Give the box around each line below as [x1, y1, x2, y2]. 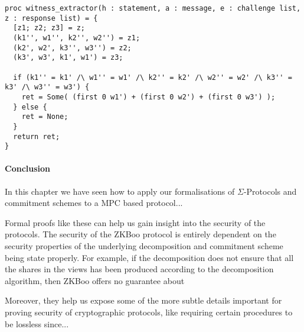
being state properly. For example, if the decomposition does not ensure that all [5, 251, 294, 263]
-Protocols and [243, 185, 297, 197]
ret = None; [21, 112, 68, 121]
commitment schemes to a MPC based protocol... [5, 196, 183, 209]
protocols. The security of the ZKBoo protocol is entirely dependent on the [5, 228, 276, 240]
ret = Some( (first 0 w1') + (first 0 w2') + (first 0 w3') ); [21, 92, 276, 101]
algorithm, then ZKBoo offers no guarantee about [5, 274, 185, 286]
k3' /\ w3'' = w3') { [5, 83, 90, 92]
